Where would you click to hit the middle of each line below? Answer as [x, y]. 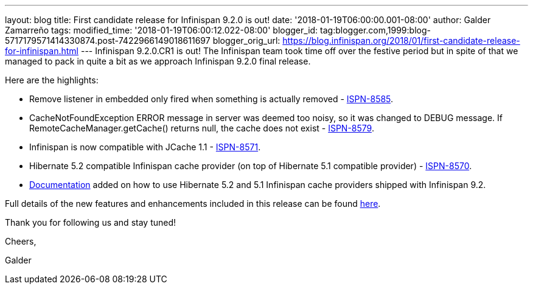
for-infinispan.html [42, 51]
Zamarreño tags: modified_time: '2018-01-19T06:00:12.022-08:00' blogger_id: [162, 30]
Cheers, [21, 241]
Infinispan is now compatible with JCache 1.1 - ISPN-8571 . [145, 147]
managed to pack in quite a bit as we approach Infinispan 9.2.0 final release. [158, 61]
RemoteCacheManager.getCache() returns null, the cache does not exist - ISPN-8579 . [202, 128]
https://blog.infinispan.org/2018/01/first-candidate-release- [401, 40]
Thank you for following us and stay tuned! [91, 222]
